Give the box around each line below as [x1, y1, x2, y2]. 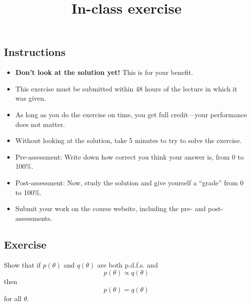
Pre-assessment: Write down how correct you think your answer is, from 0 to [15, 151, 244, 161]
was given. [15, 93, 46, 103]
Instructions [4, 44, 66, 59]
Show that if [4, 259, 41, 269]
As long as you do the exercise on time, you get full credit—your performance [15, 109, 247, 119]
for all [4, 293, 22, 303]
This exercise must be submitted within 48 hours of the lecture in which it [15, 83, 237, 93]
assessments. [15, 213, 53, 223]
